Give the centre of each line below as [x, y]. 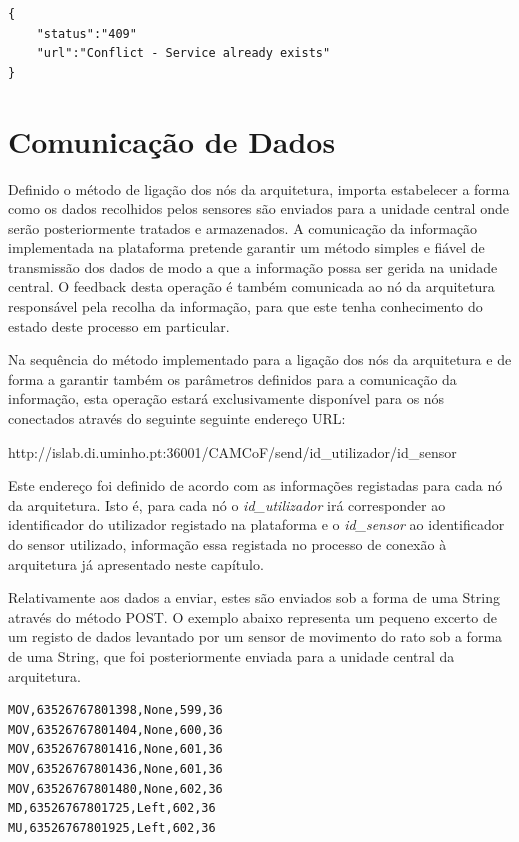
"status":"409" [86, 33]
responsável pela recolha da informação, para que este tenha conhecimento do [245, 306]
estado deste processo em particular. [119, 325]
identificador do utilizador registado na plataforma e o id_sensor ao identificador [256, 524]
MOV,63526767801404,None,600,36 [115, 729]
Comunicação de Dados [172, 140]
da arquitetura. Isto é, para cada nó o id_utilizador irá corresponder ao [227, 504]
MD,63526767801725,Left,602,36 [112, 808]
